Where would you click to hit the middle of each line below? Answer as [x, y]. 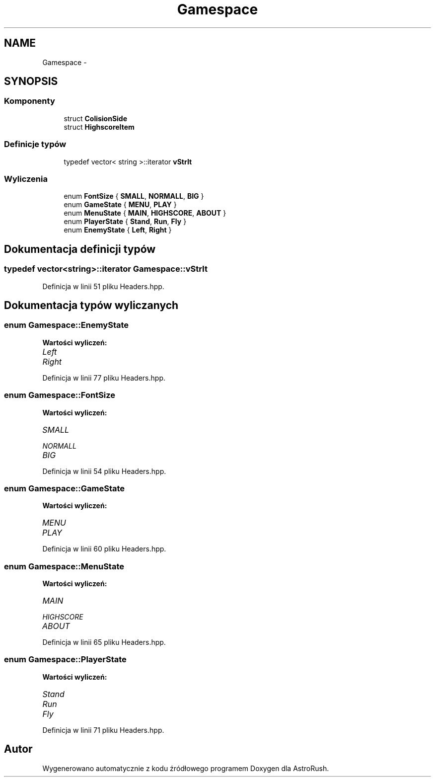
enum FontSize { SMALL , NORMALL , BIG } [134, 196]
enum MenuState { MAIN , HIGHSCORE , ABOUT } [145, 213]
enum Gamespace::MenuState [64, 566]
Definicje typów [35, 144]
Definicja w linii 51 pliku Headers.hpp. [103, 286]
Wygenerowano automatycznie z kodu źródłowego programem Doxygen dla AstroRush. [186, 768]
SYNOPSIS [31, 81]
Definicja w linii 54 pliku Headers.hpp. [104, 471]
